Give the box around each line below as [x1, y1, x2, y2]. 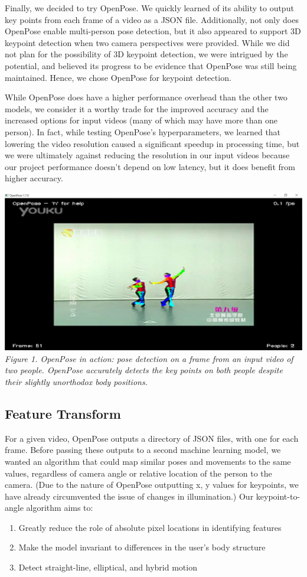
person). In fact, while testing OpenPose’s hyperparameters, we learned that [5, 125, 281, 138]
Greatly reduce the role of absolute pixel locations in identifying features [18, 521, 282, 533]
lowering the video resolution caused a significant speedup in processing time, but [5, 137, 300, 149]
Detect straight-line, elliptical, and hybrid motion [18, 561, 197, 573]
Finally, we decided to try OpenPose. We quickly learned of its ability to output [5, 2, 294, 14]
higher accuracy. [5, 172, 63, 184]
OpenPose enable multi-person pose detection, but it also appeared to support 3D [5, 25, 301, 37]
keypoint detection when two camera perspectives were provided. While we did [5, 36, 290, 48]
